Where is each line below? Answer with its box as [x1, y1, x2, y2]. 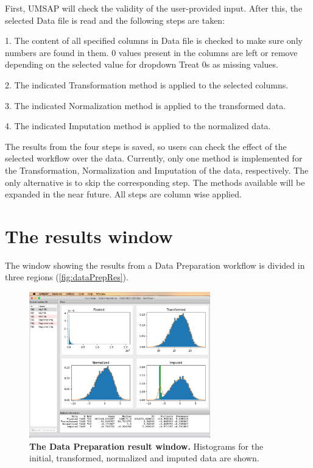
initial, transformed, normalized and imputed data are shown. [29, 452, 259, 464]
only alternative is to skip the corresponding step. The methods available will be [5, 175, 305, 188]
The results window [5, 223, 173, 248]
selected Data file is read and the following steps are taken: [5, 13, 225, 26]
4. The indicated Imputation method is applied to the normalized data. [5, 119, 271, 132]
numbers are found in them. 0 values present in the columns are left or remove [5, 46, 298, 58]
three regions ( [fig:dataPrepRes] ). [5, 271, 128, 283]
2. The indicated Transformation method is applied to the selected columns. [5, 78, 289, 91]
